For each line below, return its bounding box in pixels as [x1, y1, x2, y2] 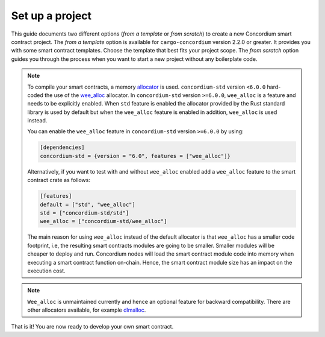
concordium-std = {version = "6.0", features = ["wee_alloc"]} [40, 153, 231, 159]
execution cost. [27, 267, 66, 274]
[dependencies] [40, 144, 85, 151]
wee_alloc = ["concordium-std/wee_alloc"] [40, 218, 167, 225]
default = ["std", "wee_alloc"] [40, 201, 135, 208]
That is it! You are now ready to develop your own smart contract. [11, 323, 174, 330]
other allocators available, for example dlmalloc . [27, 306, 146, 313]
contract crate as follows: [27, 177, 90, 184]
